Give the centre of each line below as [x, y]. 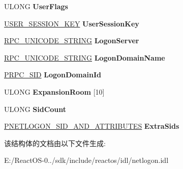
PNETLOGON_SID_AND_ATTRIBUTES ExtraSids [92, 126]
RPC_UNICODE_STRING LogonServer [72, 40]
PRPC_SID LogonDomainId [53, 75]
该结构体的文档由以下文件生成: [55, 143]
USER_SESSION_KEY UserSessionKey [72, 23]
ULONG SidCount [35, 109]
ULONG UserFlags [36, 6]
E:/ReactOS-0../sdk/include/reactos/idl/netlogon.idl [86, 160]
